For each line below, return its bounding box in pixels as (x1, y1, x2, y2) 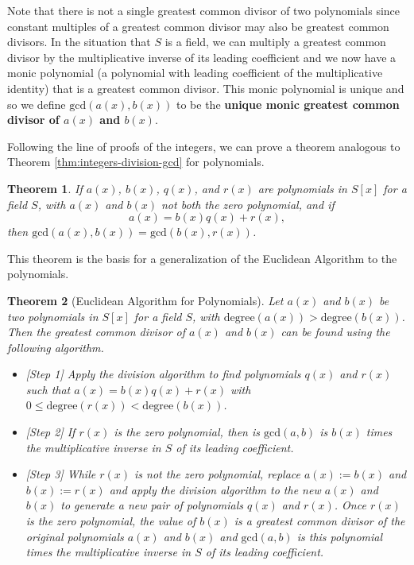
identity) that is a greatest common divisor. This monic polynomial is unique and (7, 79, 404, 96)
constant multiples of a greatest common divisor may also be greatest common (7, 17, 389, 34)
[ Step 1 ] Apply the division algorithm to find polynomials (25, 366, 301, 382)
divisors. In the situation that (7, 33, 151, 50)
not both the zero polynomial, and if (161, 195, 335, 212)
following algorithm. (7, 339, 104, 355)
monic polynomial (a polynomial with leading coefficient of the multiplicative (7, 64, 383, 81)
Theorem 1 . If (7, 180, 83, 196)
